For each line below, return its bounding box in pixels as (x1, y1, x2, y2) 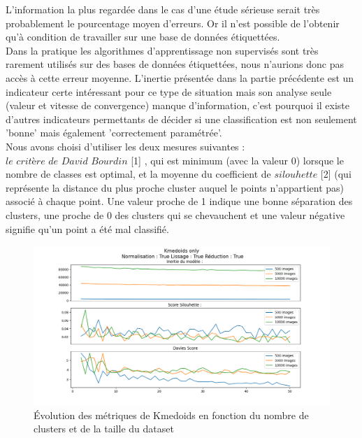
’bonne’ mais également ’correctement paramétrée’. (6, 125, 222, 140)
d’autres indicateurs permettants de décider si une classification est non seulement (6, 111, 357, 126)
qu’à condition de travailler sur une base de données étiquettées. (6, 29, 280, 44)
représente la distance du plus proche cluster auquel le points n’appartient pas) (6, 180, 345, 195)
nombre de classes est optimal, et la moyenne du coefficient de (6, 167, 271, 181)
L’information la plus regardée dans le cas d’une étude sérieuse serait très (6, 2, 320, 16)
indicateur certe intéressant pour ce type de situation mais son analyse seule (6, 84, 332, 99)
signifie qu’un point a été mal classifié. (6, 221, 169, 236)
